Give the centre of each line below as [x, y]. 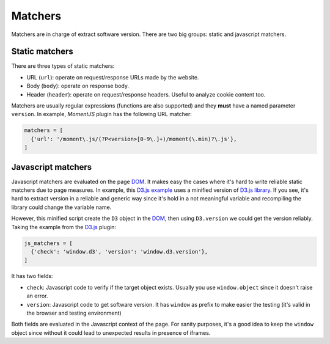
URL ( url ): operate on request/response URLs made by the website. [113, 77]
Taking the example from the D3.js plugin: [64, 227]
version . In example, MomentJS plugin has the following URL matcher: [101, 114]
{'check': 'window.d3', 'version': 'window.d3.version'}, [119, 251]
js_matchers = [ [49, 243]
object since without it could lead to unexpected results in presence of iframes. [111, 332]
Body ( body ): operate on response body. [78, 86]
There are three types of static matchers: [63, 66]
